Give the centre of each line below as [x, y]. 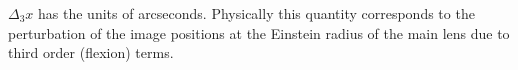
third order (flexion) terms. [91, 52]
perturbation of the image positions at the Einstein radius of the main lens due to [259, 32]
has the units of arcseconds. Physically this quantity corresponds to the [256, 13]
